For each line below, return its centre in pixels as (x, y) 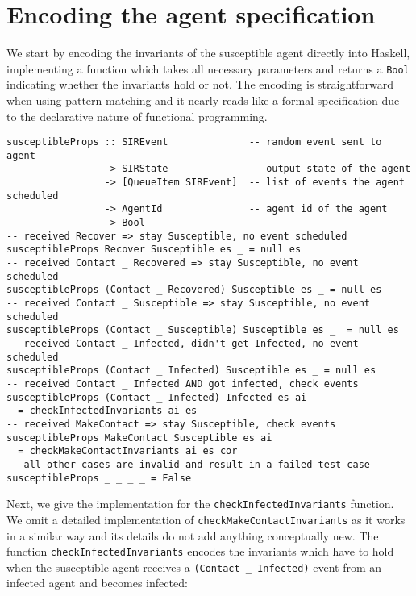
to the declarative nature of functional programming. (137, 116)
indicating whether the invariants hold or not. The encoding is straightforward (200, 84)
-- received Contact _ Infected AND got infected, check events (183, 383)
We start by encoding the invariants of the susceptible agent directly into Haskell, (208, 53)
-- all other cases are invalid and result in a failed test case (189, 464)
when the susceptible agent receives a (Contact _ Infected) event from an (194, 567)
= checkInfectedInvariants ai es (108, 411)
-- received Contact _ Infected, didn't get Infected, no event (183, 344)
